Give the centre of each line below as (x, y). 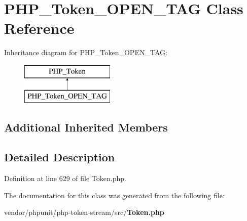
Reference (39, 28)
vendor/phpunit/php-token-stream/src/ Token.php (84, 212)
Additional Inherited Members (86, 127)
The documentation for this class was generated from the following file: (114, 195)
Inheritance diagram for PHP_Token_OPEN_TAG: (86, 52)
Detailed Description (60, 157)
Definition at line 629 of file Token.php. (65, 178)
